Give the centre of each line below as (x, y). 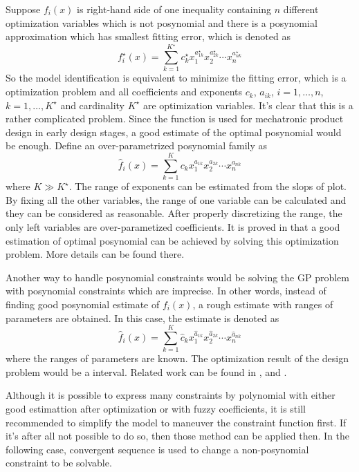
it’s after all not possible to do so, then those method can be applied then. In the (178, 436)
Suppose (23, 9)
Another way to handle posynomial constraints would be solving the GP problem (177, 277)
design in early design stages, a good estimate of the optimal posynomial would (174, 132)
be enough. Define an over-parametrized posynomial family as (137, 145)
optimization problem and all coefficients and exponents (124, 92)
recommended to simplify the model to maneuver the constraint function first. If (176, 422)
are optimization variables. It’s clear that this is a (248, 105)
